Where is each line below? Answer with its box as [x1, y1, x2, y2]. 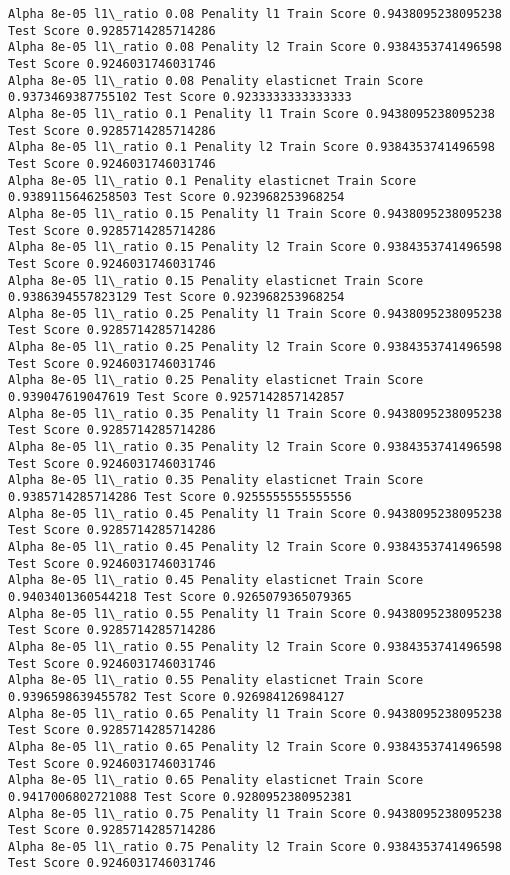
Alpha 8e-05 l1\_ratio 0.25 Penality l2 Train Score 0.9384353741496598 [8, 340, 502, 355]
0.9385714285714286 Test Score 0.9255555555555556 [8, 490, 352, 505]
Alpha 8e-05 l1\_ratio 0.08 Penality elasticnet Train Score [8, 73, 424, 88]
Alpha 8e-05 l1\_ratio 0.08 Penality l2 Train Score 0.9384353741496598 [8, 40, 502, 55]
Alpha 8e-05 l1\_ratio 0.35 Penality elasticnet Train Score [8, 473, 424, 488]
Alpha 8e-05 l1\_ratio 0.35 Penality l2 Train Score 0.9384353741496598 [8, 440, 502, 455]
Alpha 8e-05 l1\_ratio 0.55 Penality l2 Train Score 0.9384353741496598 [8, 639, 502, 654]
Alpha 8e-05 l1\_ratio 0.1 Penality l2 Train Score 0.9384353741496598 [8, 140, 495, 155]
